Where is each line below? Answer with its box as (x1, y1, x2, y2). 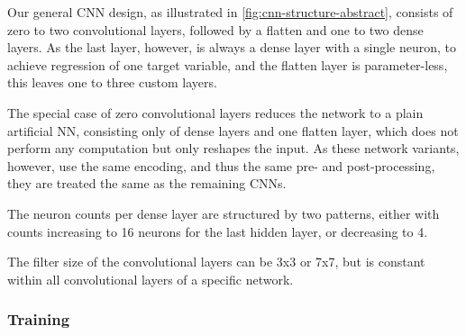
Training (7, 308, 70, 330)
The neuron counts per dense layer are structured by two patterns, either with (7, 204, 440, 222)
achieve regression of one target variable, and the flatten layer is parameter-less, (7, 55, 448, 74)
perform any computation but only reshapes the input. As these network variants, (7, 139, 460, 158)
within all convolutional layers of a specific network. (7, 269, 294, 288)
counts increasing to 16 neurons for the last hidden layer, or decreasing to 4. (7, 222, 428, 240)
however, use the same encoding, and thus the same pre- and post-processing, (7, 156, 435, 175)
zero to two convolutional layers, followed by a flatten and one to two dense (7, 20, 424, 39)
